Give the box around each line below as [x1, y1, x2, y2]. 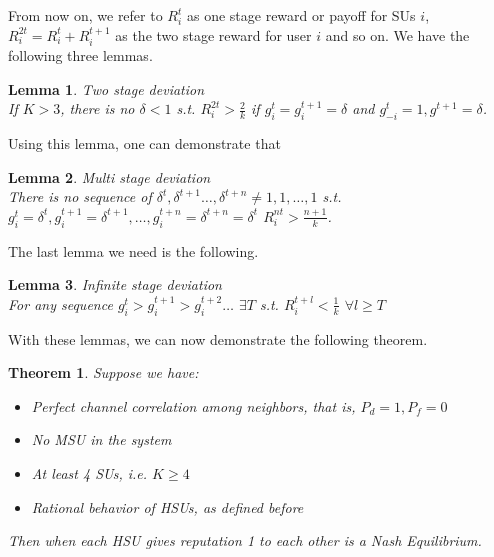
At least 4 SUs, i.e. [31, 462, 148, 483]
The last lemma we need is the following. [8, 240, 259, 261]
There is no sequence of [8, 186, 152, 207]
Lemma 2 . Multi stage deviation [8, 166, 211, 187]
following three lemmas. [8, 45, 153, 66]
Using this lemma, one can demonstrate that [8, 133, 281, 153]
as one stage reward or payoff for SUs [186, 5, 416, 25]
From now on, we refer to [8, 5, 163, 25]
